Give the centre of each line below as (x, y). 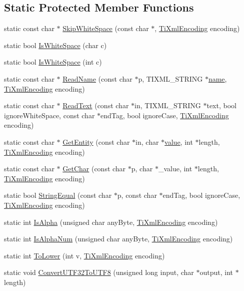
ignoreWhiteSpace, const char (49, 115)
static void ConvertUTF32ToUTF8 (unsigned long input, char (99, 272)
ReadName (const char (97, 78)
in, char (147, 141)
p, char (142, 169)
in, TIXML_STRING (168, 105)
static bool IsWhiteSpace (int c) (53, 62)
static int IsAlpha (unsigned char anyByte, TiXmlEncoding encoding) (111, 222)
